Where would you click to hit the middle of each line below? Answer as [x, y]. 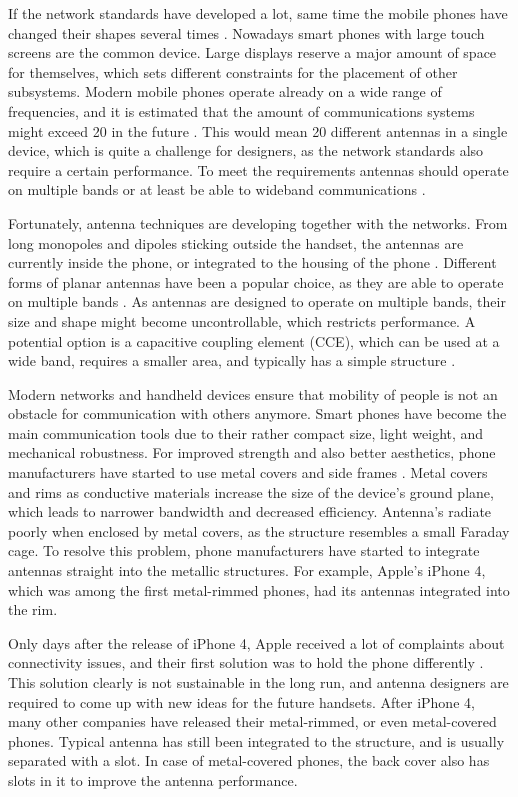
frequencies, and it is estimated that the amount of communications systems [241, 110]
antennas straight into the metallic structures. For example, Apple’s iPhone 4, [247, 570]
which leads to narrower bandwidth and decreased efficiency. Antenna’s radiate [250, 511]
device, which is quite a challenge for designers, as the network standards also [246, 150]
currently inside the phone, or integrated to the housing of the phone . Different [252, 262]
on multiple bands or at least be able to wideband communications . [217, 189]
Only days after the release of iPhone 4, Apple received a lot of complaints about [256, 642]
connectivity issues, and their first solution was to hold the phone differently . [246, 662]
